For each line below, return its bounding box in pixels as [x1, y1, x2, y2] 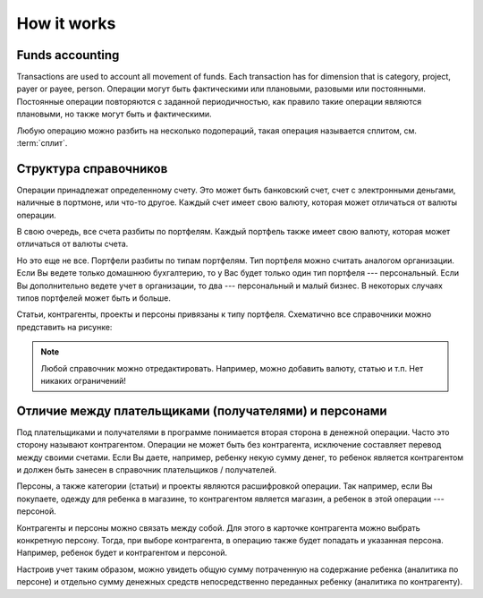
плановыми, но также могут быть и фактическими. [16, 108, 212, 120]
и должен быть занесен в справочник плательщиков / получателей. [16, 465, 277, 475]
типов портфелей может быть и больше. [16, 293, 172, 303]
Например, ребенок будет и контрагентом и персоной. [16, 547, 228, 559]
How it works [16, 13, 116, 33]
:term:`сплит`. [16, 138, 68, 149]
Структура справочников [16, 161, 168, 176]
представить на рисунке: [16, 321, 113, 332]
